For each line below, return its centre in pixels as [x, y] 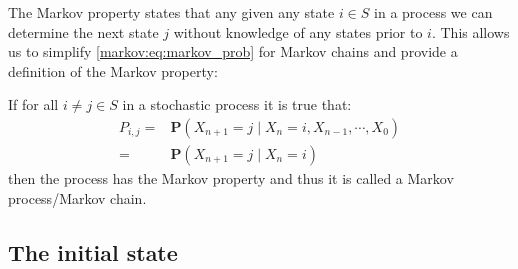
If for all [33, 104]
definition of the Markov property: [113, 70]
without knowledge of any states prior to [298, 31]
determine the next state [83, 31]
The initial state [93, 251]
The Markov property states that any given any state [171, 12]
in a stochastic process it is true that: [237, 104]
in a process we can [433, 12]
